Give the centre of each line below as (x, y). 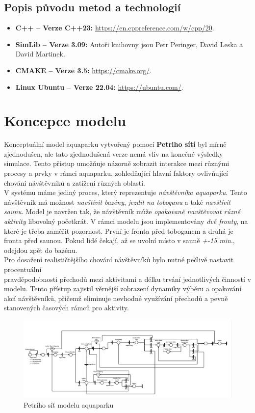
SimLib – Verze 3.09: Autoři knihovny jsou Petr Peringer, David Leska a (129, 44)
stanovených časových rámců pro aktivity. (66, 308)
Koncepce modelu (65, 121)
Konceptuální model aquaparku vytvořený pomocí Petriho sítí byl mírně (115, 144)
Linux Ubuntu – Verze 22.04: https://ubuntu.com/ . (99, 87)
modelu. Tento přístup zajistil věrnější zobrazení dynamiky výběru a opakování (123, 289)
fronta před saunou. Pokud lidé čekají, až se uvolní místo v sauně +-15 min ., (119, 240)
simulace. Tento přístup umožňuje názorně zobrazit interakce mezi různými (117, 163)
